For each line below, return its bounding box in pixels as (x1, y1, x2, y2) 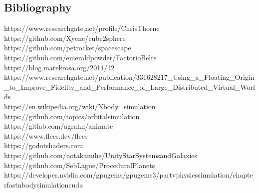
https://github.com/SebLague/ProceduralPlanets (4, 160, 155, 170)
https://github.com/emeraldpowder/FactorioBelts (4, 52, 157, 62)
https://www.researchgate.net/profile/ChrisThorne (4, 23, 160, 33)
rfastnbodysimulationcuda (4, 179, 83, 190)
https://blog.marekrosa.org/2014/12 (4, 62, 115, 72)
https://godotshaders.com (4, 140, 83, 151)
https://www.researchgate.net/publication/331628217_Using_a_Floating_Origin (4, 72, 255, 82)
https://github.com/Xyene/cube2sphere (4, 32, 126, 43)
